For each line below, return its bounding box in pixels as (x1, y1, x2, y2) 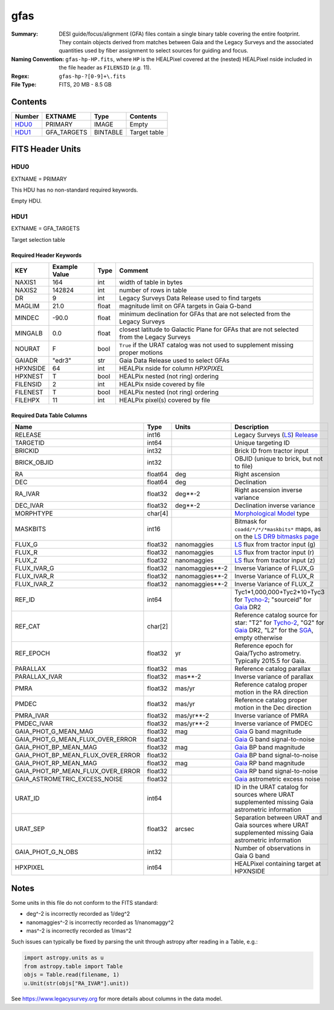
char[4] (147, 510, 169, 518)
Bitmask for (234, 517, 267, 526)
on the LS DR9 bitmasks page (234, 533, 319, 541)
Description (234, 423, 269, 432)
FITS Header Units (11, 144, 82, 154)
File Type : (11, 80, 37, 88)
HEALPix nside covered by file (119, 380, 205, 389)
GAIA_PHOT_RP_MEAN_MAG (14, 759, 97, 768)
